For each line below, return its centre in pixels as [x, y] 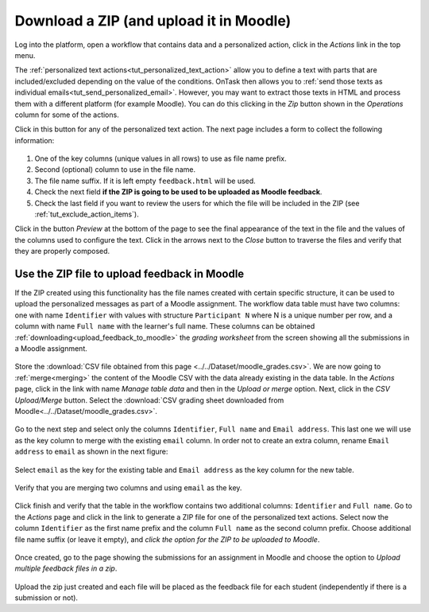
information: [35, 140]
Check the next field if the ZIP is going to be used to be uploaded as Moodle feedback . [178, 192]
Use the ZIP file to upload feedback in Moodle [129, 274]
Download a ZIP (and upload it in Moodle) [153, 21]
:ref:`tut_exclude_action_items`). [87, 214]
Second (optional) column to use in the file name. [115, 170]
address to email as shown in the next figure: [91, 452]
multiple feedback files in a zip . [66, 568]
